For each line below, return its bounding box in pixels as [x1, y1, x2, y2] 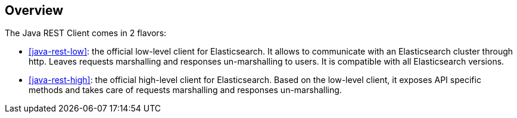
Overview [5, 3, 64, 18]
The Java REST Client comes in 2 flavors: [5, 28, 167, 39]
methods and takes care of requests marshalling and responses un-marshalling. [29, 85, 342, 95]
